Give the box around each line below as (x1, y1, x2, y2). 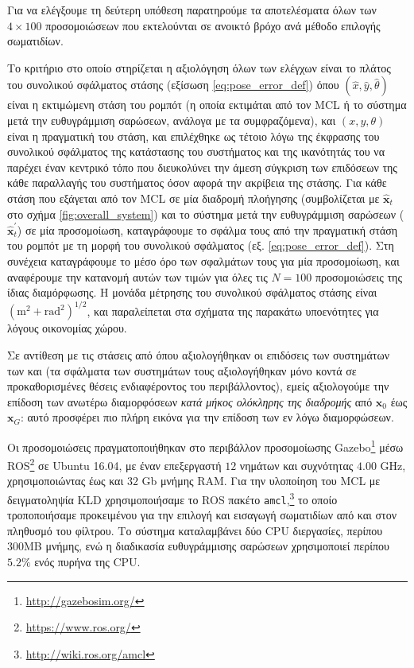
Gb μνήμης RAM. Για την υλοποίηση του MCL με (141, 472, 381, 489)
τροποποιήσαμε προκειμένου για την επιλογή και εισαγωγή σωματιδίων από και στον (7, 507, 397, 523)
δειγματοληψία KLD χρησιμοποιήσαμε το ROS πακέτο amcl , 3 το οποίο (7, 488, 338, 507)
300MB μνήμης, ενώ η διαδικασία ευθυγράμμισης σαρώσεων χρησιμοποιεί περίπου (7, 538, 389, 554)
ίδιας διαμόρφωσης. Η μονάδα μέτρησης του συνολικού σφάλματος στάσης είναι (7, 284, 377, 301)
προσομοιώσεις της (315, 268, 402, 285)
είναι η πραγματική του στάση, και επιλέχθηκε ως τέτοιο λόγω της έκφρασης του (7, 127, 380, 144)
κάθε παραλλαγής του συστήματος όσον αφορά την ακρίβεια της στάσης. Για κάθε (7, 174, 387, 191)
